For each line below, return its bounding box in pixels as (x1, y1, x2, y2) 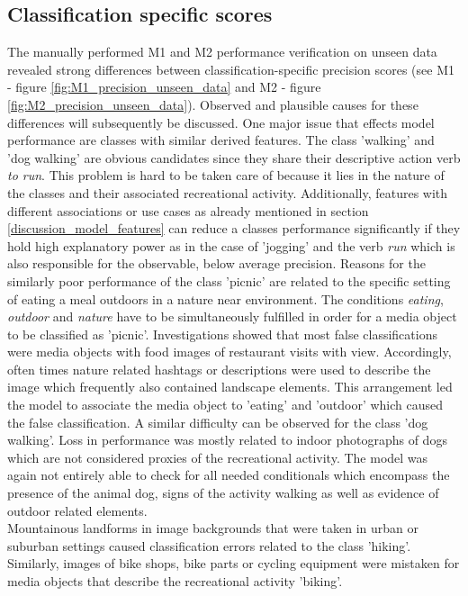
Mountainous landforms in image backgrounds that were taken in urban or (7, 519, 419, 537)
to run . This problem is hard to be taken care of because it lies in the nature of (7, 166, 445, 185)
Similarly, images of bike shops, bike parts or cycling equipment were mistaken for (7, 554, 460, 573)
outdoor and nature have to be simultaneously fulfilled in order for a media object (7, 307, 457, 326)
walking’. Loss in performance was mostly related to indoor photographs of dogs (7, 430, 447, 449)
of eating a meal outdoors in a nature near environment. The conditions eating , (7, 289, 444, 308)
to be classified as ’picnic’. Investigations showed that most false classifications (7, 324, 437, 343)
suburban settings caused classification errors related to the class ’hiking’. (7, 536, 411, 555)
